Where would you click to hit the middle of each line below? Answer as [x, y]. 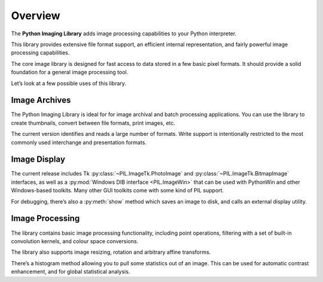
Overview [36, 16]
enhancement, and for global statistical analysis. [71, 272]
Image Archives [41, 100]
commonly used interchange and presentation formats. [79, 142]
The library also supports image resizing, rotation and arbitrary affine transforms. [111, 252]
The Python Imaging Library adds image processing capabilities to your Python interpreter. [124, 34]
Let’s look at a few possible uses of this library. [69, 83]
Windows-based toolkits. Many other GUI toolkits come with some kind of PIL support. [118, 190]
